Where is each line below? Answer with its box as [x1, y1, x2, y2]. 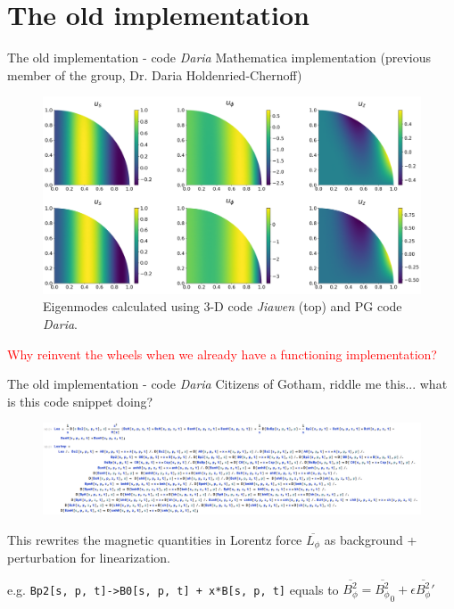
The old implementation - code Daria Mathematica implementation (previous [7, 48, 432, 67]
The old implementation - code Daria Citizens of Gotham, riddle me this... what [7, 374, 448, 393]
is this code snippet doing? [7, 391, 153, 410]
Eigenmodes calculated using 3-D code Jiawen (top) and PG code [43, 297, 402, 316]
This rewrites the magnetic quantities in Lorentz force [7, 530, 302, 548]
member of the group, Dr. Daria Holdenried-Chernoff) [7, 65, 302, 84]
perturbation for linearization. [7, 548, 170, 567]
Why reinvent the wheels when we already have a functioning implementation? [7, 344, 437, 363]
